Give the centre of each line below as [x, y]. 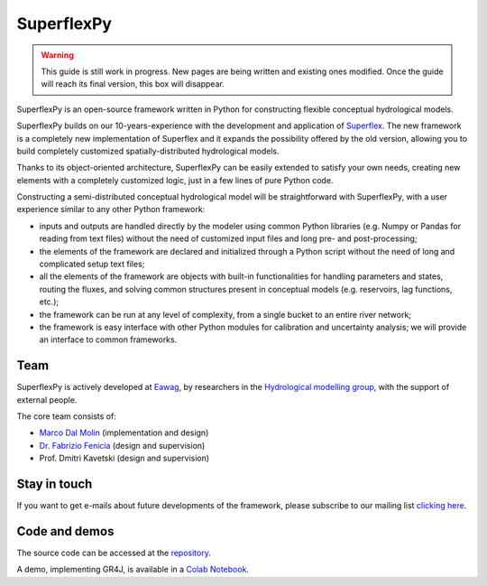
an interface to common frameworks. [108, 340]
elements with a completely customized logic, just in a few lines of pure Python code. [175, 180]
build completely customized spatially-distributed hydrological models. [148, 151]
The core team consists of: [66, 416]
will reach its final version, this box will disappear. [133, 84]
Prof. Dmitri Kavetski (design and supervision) [124, 458]
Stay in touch [55, 484]
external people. [47, 400]
